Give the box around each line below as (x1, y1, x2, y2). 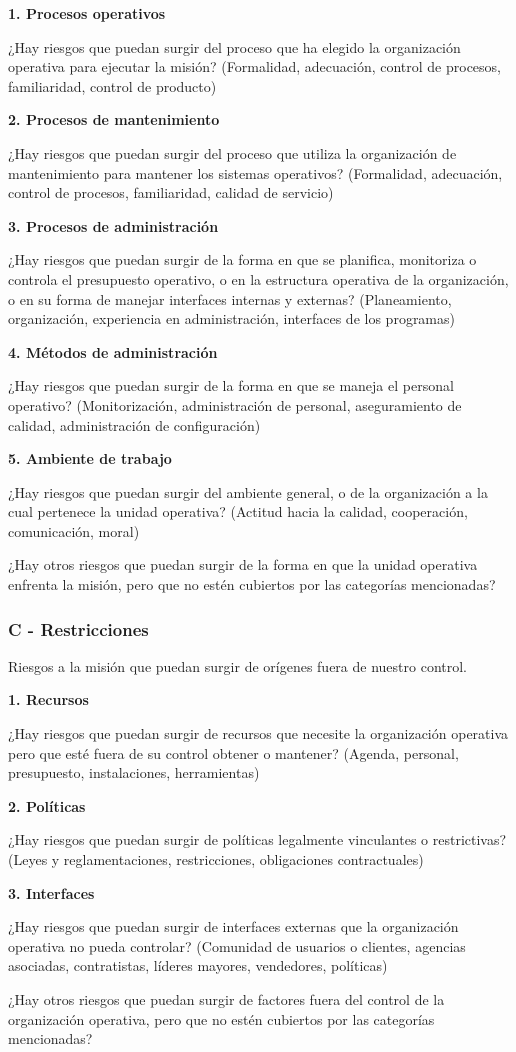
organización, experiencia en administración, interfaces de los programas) (8, 308, 455, 329)
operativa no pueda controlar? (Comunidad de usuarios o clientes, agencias (8, 935, 466, 956)
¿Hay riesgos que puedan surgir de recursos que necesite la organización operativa (8, 723, 509, 744)
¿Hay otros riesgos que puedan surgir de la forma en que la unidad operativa (8, 554, 478, 575)
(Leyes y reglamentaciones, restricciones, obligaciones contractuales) (8, 849, 424, 870)
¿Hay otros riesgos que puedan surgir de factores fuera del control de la (8, 989, 445, 1009)
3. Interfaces (8, 882, 95, 903)
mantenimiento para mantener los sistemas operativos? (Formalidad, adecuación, (8, 162, 503, 183)
